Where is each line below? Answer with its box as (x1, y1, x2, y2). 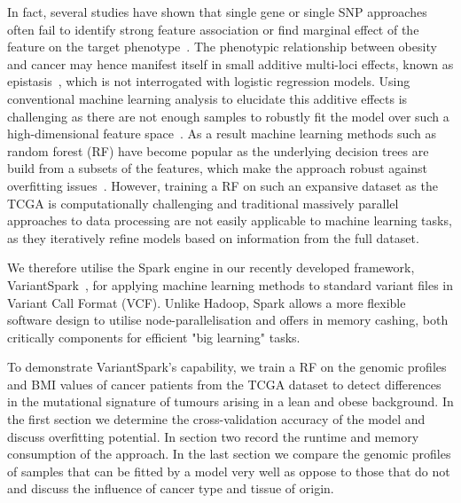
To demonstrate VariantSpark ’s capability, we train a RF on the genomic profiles (7, 358, 447, 376)
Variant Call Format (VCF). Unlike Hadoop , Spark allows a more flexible (7, 293, 406, 311)
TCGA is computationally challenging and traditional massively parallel (7, 193, 399, 212)
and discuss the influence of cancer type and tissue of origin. (7, 479, 334, 498)
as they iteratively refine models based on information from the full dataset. (7, 228, 419, 247)
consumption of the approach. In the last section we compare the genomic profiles (7, 444, 451, 463)
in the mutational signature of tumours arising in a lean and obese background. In (7, 392, 454, 411)
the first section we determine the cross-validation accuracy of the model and (7, 410, 426, 428)
